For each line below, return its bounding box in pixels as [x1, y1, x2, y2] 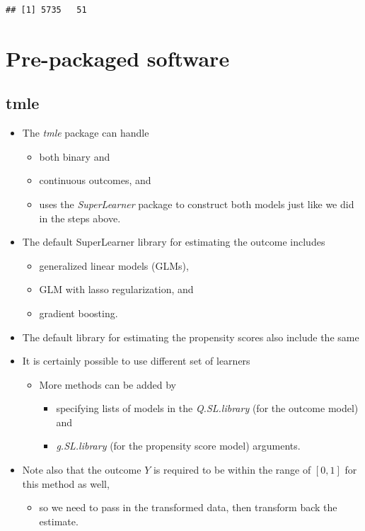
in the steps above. [39, 210, 121, 225]
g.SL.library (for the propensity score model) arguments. [56, 438, 301, 453]
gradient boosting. [39, 305, 118, 320]
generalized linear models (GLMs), [39, 258, 189, 273]
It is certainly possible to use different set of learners [22, 353, 250, 368]
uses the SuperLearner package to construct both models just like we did [39, 196, 354, 211]
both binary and [39, 149, 110, 164]
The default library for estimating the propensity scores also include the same [22, 329, 359, 344]
